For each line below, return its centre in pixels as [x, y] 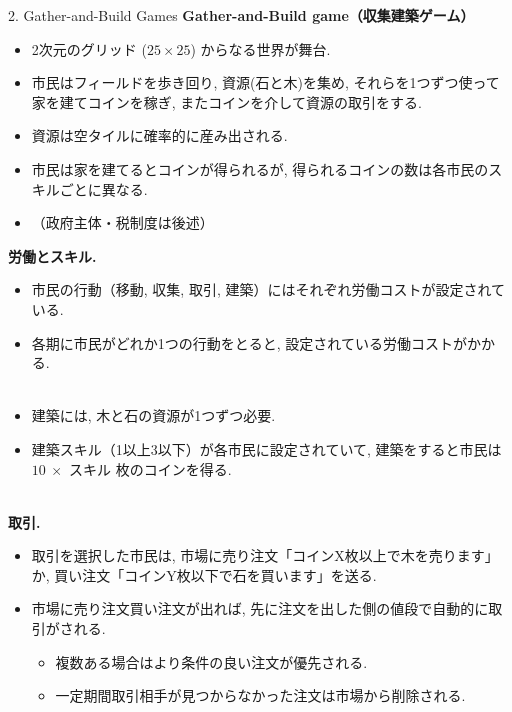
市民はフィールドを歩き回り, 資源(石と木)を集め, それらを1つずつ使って [265, 82]
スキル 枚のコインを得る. [150, 468]
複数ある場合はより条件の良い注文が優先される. [211, 661]
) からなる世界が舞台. [260, 48]
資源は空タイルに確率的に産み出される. [159, 135]
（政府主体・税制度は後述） [122, 222]
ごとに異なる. [103, 188]
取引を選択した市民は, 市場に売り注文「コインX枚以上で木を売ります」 [265, 555]
